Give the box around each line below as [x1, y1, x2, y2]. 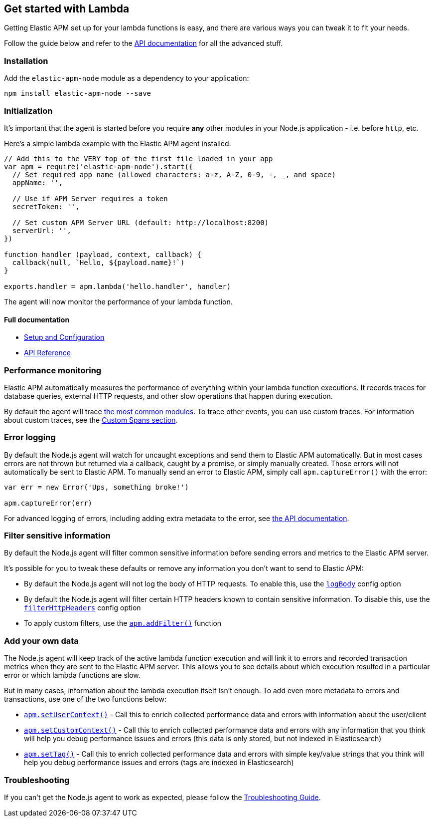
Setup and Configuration [24, 333, 105, 342]
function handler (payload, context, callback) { [4, 250, 202, 259]
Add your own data [4, 635, 79, 646]
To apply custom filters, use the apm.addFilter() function [24, 619, 222, 628]
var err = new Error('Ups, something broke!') [4, 483, 189, 491]
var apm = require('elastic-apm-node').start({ [4, 162, 193, 171]
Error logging [4, 432, 56, 443]
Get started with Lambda [4, 2, 130, 15]
